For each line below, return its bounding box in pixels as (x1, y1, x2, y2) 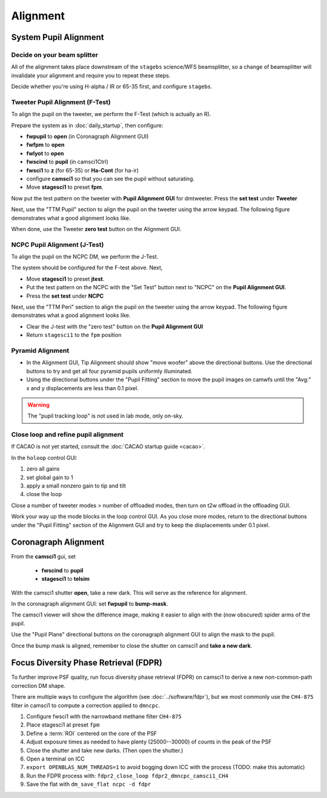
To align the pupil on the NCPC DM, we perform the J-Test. (11, 253, 159, 260)
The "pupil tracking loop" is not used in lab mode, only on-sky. (27, 412, 184, 420)
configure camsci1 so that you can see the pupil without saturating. (26, 175, 195, 182)
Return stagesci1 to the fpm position (26, 332, 122, 339)
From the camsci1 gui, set (11, 553, 76, 560)
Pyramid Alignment (11, 346, 70, 355)
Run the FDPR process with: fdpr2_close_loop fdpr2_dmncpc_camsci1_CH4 (26, 772, 228, 779)
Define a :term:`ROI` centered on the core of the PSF (26, 730, 157, 737)
